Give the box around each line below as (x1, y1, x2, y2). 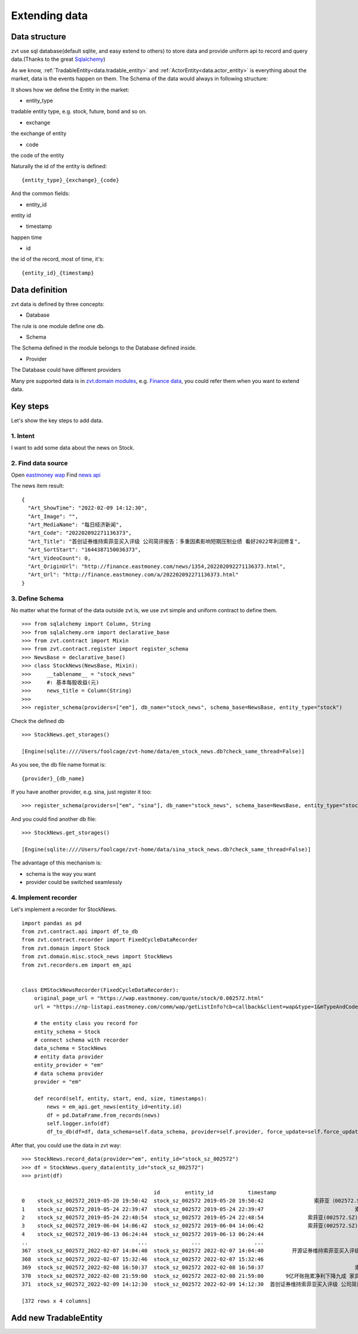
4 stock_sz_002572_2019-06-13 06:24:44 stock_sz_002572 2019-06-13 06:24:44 (21, 1231, 264, 1237)
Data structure (11, 32, 67, 42)
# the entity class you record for (33, 1020, 138, 1027)
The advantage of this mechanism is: (11, 859, 102, 866)
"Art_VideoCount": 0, (27, 555, 91, 561)
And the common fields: (11, 190, 70, 197)
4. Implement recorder (11, 893, 78, 901)
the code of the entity (11, 152, 64, 159)
